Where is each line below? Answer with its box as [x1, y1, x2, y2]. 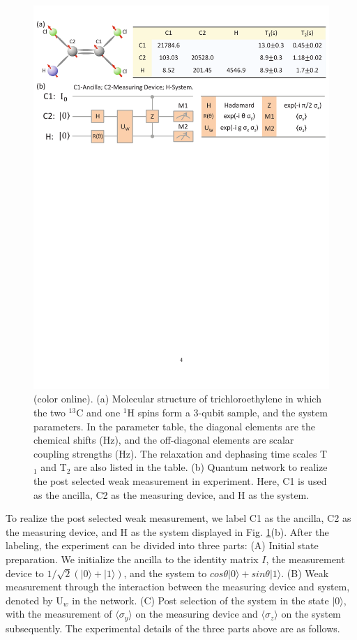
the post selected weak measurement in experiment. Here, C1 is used [33, 474, 327, 488]
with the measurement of [6, 606, 112, 621]
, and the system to [123, 565, 207, 580]
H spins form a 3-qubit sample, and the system [127, 405, 328, 420]
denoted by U [6, 592, 63, 607]
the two [33, 405, 66, 420]
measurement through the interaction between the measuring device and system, [6, 579, 350, 594]
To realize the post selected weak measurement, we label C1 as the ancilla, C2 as [6, 511, 351, 525]
